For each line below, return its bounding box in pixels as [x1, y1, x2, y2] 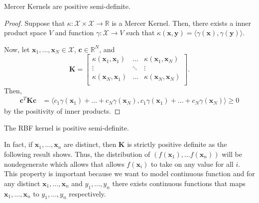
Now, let [4, 44, 30, 54]
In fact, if [4, 139, 33, 149]
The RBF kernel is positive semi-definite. [4, 122, 129, 133]
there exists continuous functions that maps [112, 178, 246, 188]
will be [222, 148, 242, 159]
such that [126, 27, 155, 38]
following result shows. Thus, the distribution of [4, 148, 150, 159]
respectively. [69, 188, 106, 199]
